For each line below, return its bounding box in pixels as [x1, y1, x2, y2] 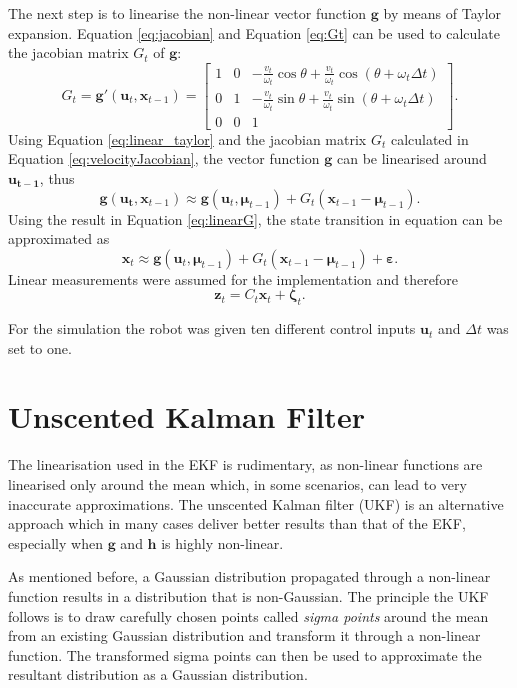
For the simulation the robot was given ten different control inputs [8, 318, 416, 339]
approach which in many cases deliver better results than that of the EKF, [8, 513, 466, 534]
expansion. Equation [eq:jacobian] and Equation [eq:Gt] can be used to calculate [8, 22, 500, 43]
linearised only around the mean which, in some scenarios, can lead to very [8, 473, 467, 494]
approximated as [8, 228, 110, 249]
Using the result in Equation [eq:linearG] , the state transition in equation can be [8, 208, 503, 229]
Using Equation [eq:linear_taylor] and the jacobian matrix [8, 128, 367, 149]
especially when [8, 532, 103, 553]
